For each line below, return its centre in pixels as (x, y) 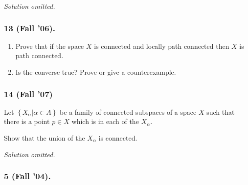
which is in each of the (105, 121)
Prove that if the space (50, 46)
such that (221, 112)
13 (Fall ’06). (30, 28)
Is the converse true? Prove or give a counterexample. (96, 72)
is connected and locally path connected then (162, 46)
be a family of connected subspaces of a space (128, 112)
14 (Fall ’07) (28, 93)
